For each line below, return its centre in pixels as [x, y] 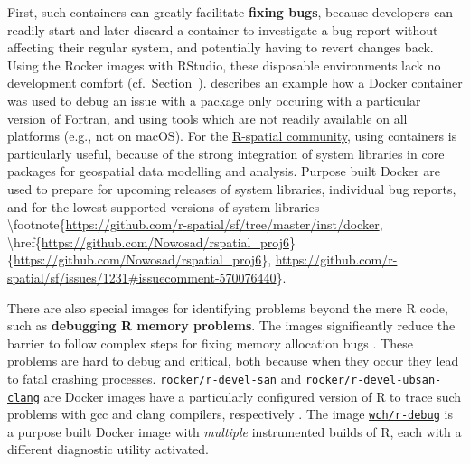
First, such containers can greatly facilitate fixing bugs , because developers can [230, 12]
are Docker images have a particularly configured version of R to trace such [253, 396]
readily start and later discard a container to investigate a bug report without [223, 29]
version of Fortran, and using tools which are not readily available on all [207, 118]
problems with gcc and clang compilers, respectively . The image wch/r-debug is [230, 414]
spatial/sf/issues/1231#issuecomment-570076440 [142, 277]
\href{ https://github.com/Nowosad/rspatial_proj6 [148, 241]
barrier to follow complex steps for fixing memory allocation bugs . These [210, 343]
